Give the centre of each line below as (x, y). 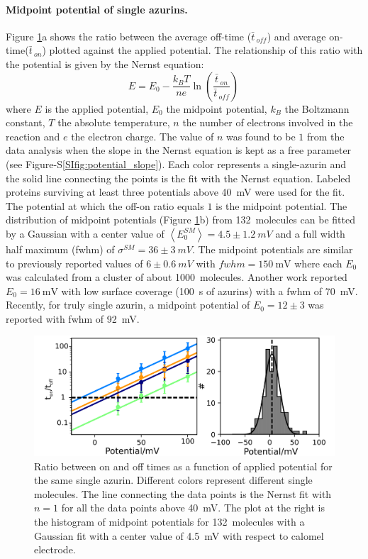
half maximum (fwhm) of (60, 249)
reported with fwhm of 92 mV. (73, 318)
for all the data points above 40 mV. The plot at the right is (193, 508)
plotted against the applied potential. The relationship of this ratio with (206, 50)
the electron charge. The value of (143, 136)
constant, (26, 122)
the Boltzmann (317, 108)
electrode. (55, 549)
